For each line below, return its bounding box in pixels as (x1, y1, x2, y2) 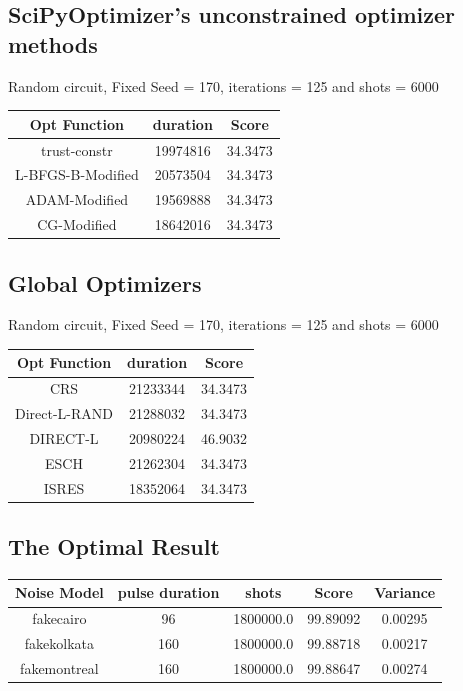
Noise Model (15, 582, 104, 603)
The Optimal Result (8, 531, 220, 562)
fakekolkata (24, 633, 95, 654)
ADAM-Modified (25, 189, 129, 210)
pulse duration (117, 582, 220, 603)
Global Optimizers (8, 267, 202, 298)
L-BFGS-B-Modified (15, 164, 139, 185)
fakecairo (32, 608, 87, 629)
